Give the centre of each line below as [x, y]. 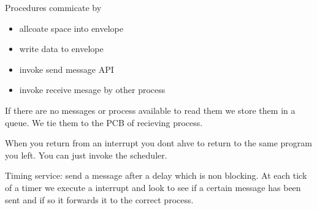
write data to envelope [61, 49]
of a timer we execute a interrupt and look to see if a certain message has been [153, 187]
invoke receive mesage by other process [92, 90]
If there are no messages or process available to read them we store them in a [150, 110]
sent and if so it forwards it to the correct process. [99, 199]
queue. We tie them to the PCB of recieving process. [104, 122]
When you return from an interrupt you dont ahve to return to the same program [158, 143]
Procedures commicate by [53, 7]
